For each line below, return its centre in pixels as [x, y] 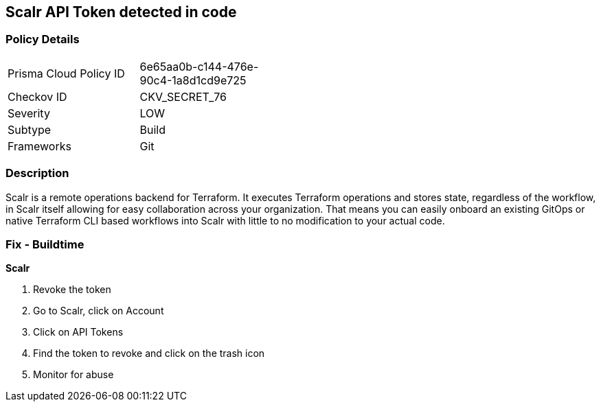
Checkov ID [37, 96]
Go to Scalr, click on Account [99, 311]
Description [37, 173]
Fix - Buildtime [45, 244]
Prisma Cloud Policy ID [66, 73]
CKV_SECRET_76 [183, 96]
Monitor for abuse [73, 375]
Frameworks [39, 146]
